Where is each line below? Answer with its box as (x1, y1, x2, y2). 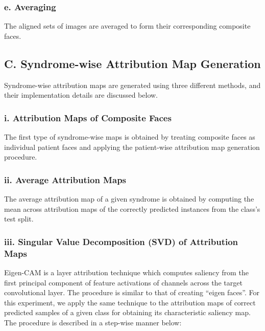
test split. (4, 213, 34, 224)
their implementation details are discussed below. (4, 90, 158, 100)
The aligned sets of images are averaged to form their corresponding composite (4, 20, 251, 31)
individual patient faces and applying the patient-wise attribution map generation (4, 141, 260, 152)
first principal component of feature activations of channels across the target (4, 277, 243, 288)
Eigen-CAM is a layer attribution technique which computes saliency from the (4, 267, 249, 277)
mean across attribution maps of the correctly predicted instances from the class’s (4, 203, 260, 214)
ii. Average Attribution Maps (4, 173, 127, 186)
